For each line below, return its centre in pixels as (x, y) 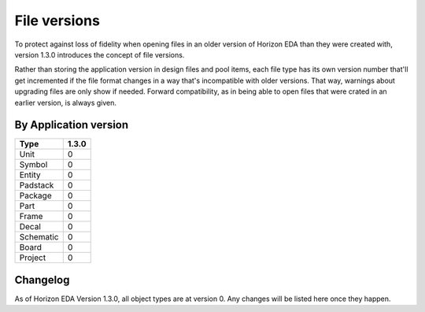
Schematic (39, 237)
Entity (30, 175)
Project (33, 258)
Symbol (33, 165)
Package (35, 195)
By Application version (72, 125)
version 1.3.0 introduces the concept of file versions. (100, 54)
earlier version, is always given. (66, 102)
